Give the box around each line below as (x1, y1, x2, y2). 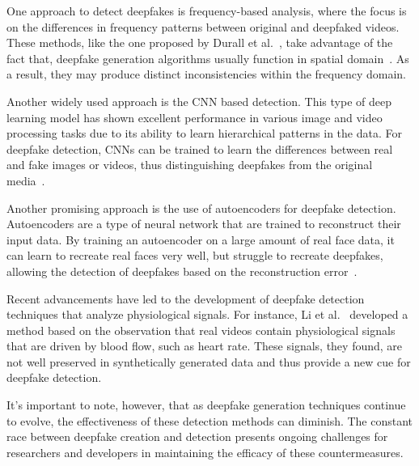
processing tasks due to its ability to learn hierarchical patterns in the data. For (6, 125, 402, 142)
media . (6, 172, 45, 189)
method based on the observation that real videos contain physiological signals (6, 321, 396, 338)
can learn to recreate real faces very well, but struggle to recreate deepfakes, (6, 247, 383, 264)
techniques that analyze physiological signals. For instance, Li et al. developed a (6, 306, 408, 323)
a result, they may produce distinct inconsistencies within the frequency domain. (6, 66, 407, 83)
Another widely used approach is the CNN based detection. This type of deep (6, 92, 391, 109)
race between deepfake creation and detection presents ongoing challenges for (6, 428, 388, 445)
